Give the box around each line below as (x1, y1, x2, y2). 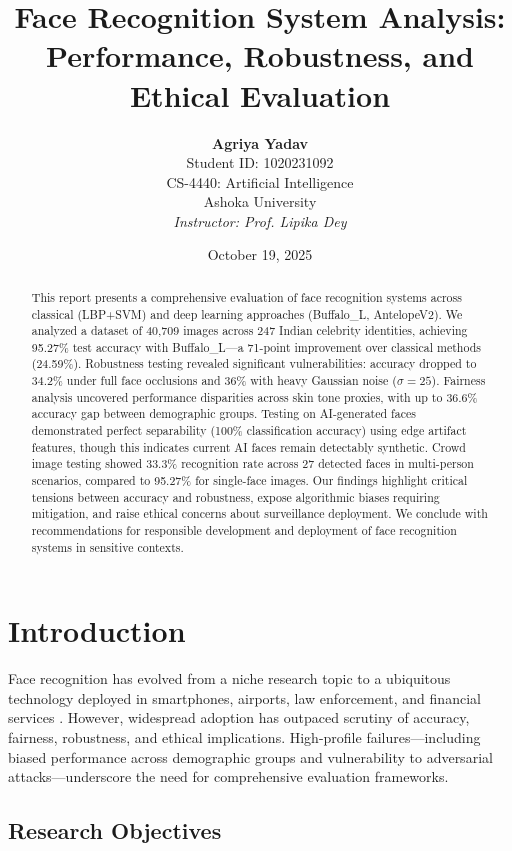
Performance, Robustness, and (46, 35, 474, 76)
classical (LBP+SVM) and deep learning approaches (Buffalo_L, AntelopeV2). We (31, 305, 463, 322)
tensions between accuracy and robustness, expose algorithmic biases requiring (31, 488, 440, 505)
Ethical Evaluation (129, 74, 391, 115)
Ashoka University (203, 191, 317, 212)
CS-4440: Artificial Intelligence (166, 171, 354, 192)
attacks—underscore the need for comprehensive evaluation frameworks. (8, 766, 449, 787)
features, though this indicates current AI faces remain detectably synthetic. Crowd (31, 438, 466, 455)
